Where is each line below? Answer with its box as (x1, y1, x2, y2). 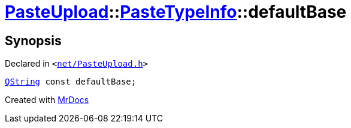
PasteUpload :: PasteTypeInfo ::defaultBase (5, 2, 347, 22)
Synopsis (5, 33, 62, 48)
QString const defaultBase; (5, 77, 137, 87)
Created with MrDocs (5, 95, 89, 105)
